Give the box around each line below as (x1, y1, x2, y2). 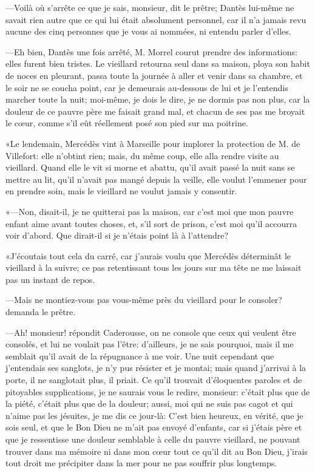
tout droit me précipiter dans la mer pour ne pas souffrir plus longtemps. (5, 457, 277, 469)
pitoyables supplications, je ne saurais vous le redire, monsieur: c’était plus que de (5, 385, 310, 398)
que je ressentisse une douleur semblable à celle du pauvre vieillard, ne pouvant (5, 433, 300, 445)
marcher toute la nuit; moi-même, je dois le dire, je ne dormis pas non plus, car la (5, 93, 310, 106)
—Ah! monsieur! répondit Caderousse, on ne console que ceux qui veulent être (5, 325, 296, 338)
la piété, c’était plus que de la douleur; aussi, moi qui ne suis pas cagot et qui (5, 397, 293, 410)
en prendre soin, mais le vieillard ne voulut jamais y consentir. (5, 185, 237, 197)
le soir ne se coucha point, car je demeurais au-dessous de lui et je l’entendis (5, 81, 288, 94)
